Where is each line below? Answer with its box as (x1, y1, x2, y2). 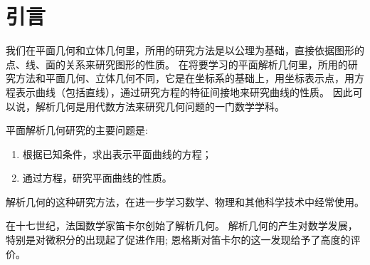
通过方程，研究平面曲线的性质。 (22, 170, 172, 185)
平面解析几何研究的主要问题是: (6, 123, 148, 137)
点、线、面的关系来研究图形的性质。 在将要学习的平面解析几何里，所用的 (6, 56, 348, 71)
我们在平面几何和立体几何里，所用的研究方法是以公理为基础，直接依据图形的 (6, 43, 364, 58)
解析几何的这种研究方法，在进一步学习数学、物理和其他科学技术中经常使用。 (6, 194, 364, 209)
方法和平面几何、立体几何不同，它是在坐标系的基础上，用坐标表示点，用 (15, 71, 354, 85)
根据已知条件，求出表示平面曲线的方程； (22, 146, 212, 161)
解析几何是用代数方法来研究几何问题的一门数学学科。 (35, 98, 285, 113)
